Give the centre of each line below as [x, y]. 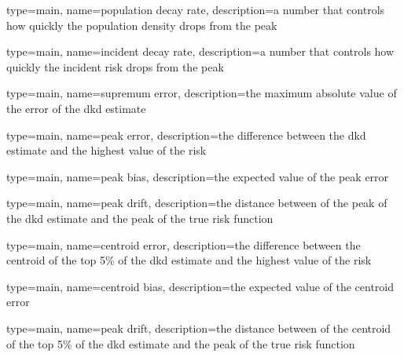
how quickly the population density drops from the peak [142, 25]
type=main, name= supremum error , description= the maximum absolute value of [202, 93]
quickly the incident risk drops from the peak [115, 66]
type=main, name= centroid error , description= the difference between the [184, 244]
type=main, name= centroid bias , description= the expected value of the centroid [200, 286]
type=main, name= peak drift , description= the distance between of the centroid [199, 328]
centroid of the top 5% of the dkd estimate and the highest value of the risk [189, 260]
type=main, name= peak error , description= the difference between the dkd [186, 135]
